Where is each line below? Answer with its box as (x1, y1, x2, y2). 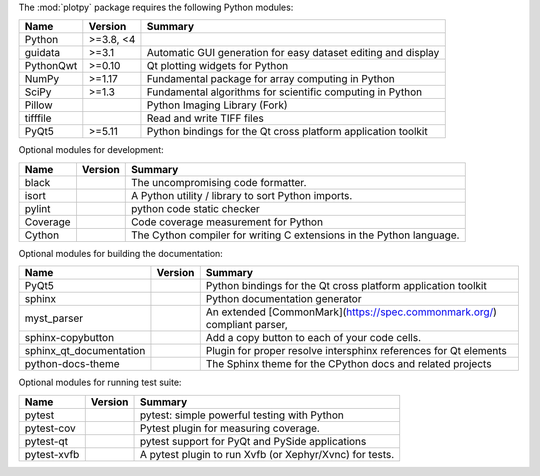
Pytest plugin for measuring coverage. (139, 421, 320, 435)
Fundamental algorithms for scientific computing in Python (146, 85, 423, 99)
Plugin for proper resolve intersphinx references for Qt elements (205, 344, 507, 358)
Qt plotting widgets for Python (146, 59, 289, 73)
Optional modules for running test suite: (18, 376, 182, 389)
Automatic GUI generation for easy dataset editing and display (146, 46, 440, 60)
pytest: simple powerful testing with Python (139, 408, 345, 422)
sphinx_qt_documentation (24, 344, 146, 358)
